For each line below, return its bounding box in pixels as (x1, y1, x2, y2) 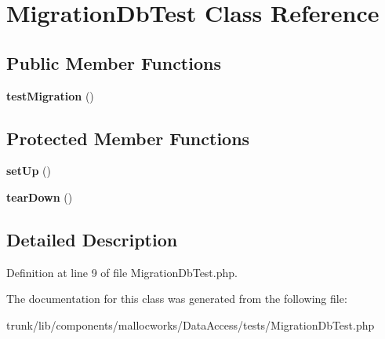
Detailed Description (6, 227, 178, 251)
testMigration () (6, 87, 94, 104)
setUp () (6, 162, 51, 179)
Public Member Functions (6, 50, 221, 75)
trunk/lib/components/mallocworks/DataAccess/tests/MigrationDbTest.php (6, 316, 375, 333)
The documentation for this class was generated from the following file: (6, 290, 347, 307)
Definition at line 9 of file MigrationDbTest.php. (6, 264, 238, 280)
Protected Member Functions (6, 126, 250, 150)
